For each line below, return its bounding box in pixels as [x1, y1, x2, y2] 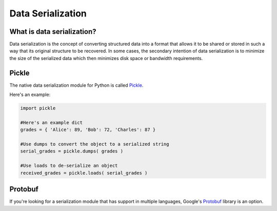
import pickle [20, 105, 56, 111]
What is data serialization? [9, 27, 97, 36]
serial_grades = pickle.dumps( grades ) [20, 148, 123, 154]
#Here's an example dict [20, 120, 83, 125]
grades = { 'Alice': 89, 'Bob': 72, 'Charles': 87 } [20, 127, 156, 133]
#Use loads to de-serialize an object [20, 163, 118, 169]
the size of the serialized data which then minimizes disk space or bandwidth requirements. [9, 55, 203, 61]
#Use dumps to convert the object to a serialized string [20, 141, 169, 147]
